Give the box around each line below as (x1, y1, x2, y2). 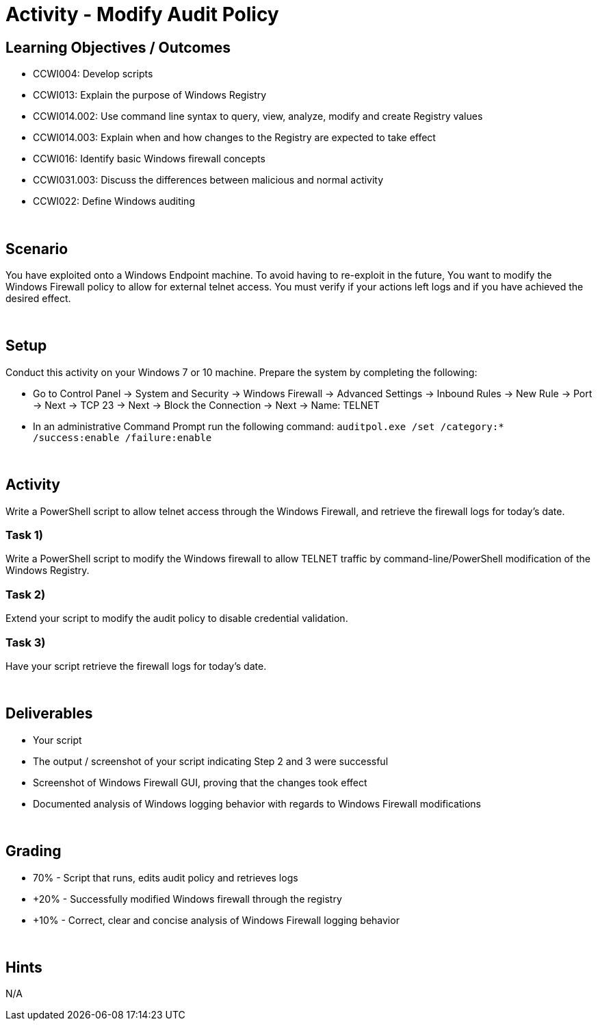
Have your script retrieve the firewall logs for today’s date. (5, 660, 267, 672)
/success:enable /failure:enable (33, 431, 212, 443)
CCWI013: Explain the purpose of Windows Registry (33, 89, 267, 101)
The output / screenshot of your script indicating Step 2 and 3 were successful (33, 755, 389, 767)
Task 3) (5, 635, 46, 649)
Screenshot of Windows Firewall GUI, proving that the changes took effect (33, 776, 367, 788)
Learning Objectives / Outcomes (5, 38, 231, 56)
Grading (5, 842, 62, 860)
